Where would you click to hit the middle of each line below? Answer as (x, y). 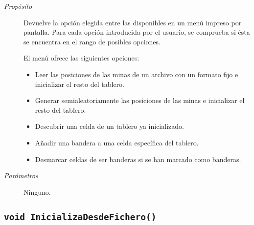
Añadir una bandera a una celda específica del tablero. (117, 142)
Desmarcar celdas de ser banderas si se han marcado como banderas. (138, 159)
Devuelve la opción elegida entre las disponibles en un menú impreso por (133, 22)
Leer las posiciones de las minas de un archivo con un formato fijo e (137, 74)
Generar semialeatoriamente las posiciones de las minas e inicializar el (140, 100)
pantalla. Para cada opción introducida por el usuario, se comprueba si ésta (137, 32)
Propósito (18, 6)
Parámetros (21, 175)
